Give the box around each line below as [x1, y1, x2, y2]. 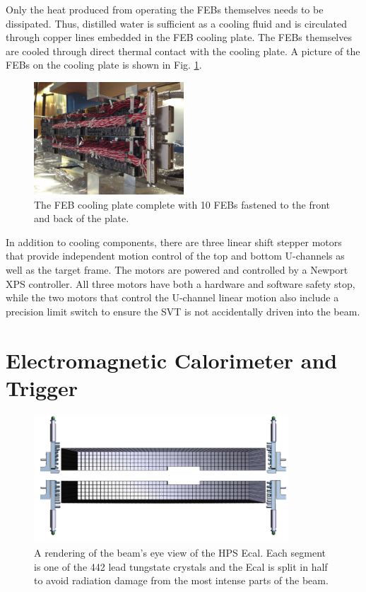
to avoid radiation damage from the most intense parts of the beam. [34, 573, 329, 588]
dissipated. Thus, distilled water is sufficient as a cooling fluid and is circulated [6, 16, 347, 30]
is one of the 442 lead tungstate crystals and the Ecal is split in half [34, 559, 328, 574]
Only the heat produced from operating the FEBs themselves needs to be [6, 2, 324, 16]
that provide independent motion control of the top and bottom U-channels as [6, 248, 345, 263]
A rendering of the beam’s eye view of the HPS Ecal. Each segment [34, 545, 326, 560]
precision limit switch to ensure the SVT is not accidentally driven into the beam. [6, 303, 360, 318]
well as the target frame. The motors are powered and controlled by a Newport [6, 262, 348, 277]
